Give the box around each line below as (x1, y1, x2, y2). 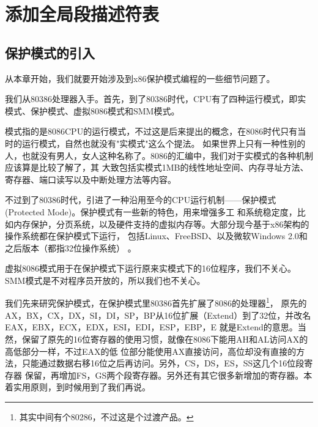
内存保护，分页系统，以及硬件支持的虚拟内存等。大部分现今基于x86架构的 (13, 217, 309, 230)
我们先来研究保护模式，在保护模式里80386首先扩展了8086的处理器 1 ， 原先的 (5, 295, 307, 310)
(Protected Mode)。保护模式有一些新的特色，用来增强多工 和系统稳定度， (5, 205, 297, 218)
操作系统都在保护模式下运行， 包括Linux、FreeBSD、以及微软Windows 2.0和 (5, 229, 308, 242)
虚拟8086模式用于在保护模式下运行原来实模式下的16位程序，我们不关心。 (5, 262, 296, 275)
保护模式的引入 (5, 43, 95, 62)
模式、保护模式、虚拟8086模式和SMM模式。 (5, 104, 180, 117)
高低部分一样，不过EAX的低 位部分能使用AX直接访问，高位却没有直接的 (5, 344, 297, 357)
